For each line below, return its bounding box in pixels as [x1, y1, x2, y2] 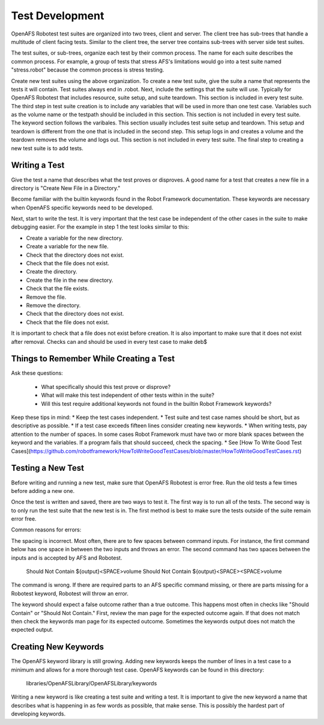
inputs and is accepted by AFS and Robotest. [11, 554, 122, 561]
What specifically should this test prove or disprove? [41, 383, 171, 390]
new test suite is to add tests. [11, 144, 83, 151]
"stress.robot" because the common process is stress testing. [11, 66, 164, 73]
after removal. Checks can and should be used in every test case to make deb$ [11, 338, 207, 345]
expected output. [11, 626, 54, 634]
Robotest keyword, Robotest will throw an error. [11, 590, 129, 597]
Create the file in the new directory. [26, 277, 113, 284]
